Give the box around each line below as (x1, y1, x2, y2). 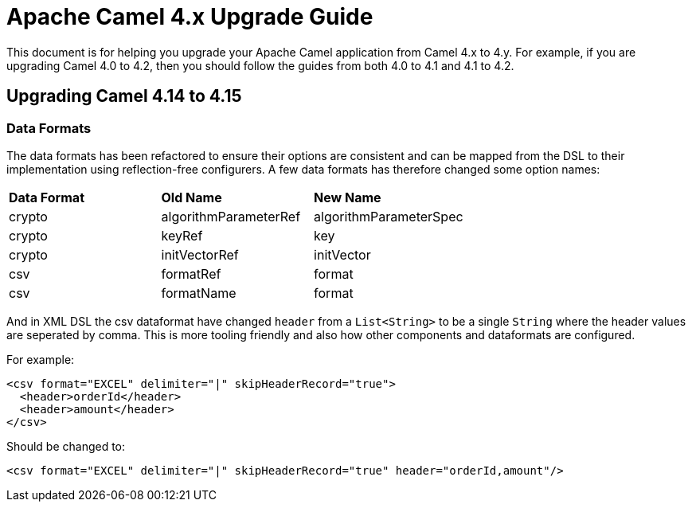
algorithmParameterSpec (314, 208, 463, 225)
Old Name (161, 189, 222, 205)
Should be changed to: (6, 439, 126, 453)
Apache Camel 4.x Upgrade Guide (6, 3, 373, 30)
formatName (161, 284, 237, 301)
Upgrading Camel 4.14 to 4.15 (6, 86, 242, 107)
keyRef (161, 227, 203, 244)
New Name (314, 189, 381, 205)
